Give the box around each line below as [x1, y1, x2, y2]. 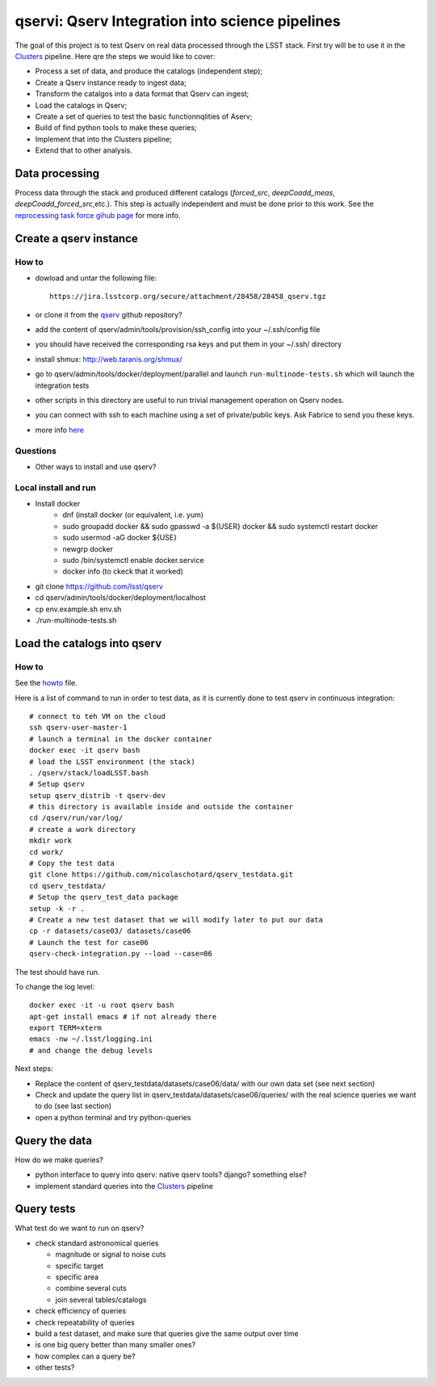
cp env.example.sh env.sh [35, 604, 122, 614]
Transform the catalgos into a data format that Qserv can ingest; [35, 89, 249, 99]
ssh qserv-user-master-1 [29, 723, 128, 733]
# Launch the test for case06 [29, 938, 149, 947]
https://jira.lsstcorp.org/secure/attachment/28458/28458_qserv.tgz [49, 292, 326, 301]
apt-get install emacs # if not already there [29, 1012, 217, 1021]
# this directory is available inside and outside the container [29, 802, 294, 812]
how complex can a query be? [35, 1351, 136, 1361]
